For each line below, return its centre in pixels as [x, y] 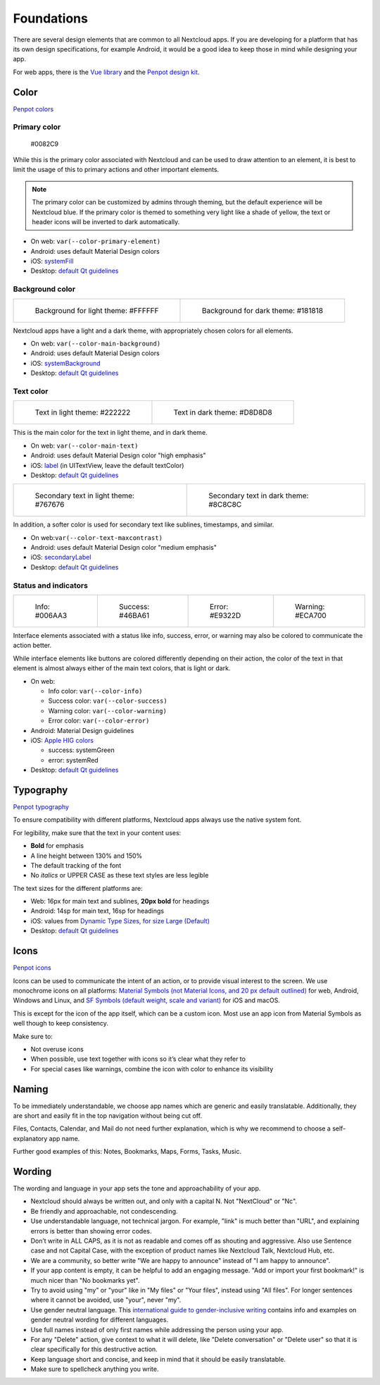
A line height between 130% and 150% [87, 856]
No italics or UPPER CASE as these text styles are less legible [120, 875]
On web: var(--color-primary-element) [96, 241]
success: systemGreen [82, 750]
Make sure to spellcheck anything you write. [95, 1369]
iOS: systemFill [52, 261]
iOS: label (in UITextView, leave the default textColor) [107, 465]
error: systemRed [73, 760]
